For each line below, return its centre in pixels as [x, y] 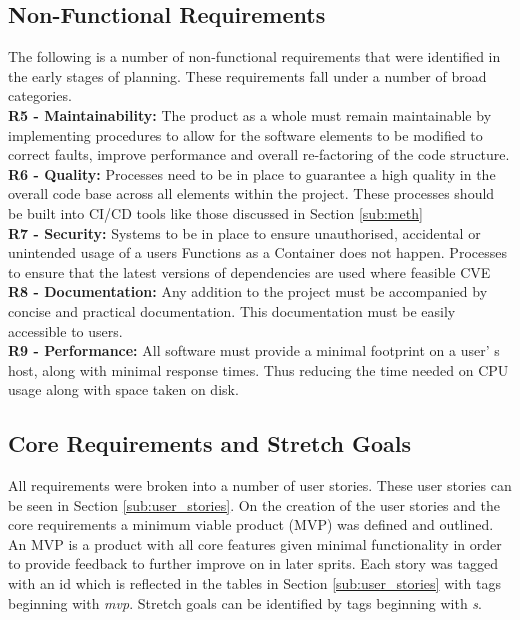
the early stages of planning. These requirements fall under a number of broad [247, 75]
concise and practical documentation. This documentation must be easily [232, 310]
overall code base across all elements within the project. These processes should [251, 193]
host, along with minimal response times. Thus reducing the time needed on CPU [258, 369]
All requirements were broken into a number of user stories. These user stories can [260, 485]
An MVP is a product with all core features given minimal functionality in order [255, 543]
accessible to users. [65, 330]
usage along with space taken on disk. [123, 389]
